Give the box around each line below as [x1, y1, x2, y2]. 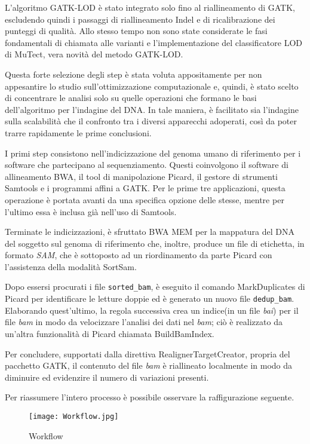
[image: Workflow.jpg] [29, 412, 119, 421]
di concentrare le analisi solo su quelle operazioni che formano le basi [5, 91, 257, 104]
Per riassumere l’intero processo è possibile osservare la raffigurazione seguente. [5, 391, 294, 403]
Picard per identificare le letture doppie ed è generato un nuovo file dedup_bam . [5, 292, 294, 305]
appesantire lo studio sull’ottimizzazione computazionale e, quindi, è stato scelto [5, 79, 299, 92]
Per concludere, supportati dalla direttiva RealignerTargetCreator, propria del [5, 347, 290, 360]
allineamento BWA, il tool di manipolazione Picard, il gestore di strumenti [5, 170, 278, 182]
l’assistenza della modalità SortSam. [5, 260, 137, 272]
